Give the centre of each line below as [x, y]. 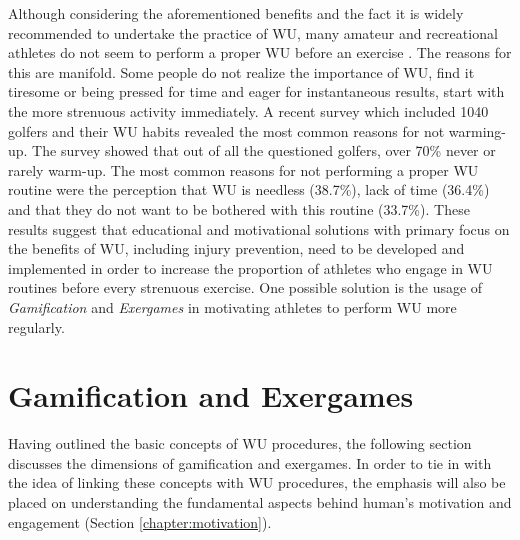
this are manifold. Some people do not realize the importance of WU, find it [241, 71]
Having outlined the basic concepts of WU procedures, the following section [240, 443]
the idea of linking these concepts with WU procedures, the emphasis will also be [257, 482]
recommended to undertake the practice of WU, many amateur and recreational [253, 32]
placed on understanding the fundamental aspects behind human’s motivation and [260, 502]
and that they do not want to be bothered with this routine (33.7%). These [239, 208]
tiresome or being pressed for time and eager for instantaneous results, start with [256, 91]
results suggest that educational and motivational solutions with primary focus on [259, 228]
